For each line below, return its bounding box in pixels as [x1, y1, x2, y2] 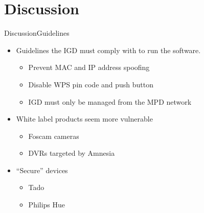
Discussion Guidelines [4, 28, 70, 38]
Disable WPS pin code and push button [28, 79, 154, 89]
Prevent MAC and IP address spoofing [28, 62, 150, 73]
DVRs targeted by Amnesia [28, 148, 115, 158]
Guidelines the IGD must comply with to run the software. [16, 44, 201, 55]
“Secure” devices [16, 164, 68, 175]
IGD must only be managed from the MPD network [28, 96, 192, 107]
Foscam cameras [28, 130, 79, 141]
